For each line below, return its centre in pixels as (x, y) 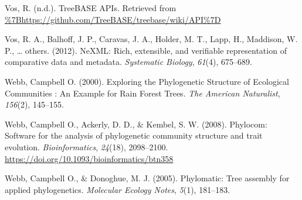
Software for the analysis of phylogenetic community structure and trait (134, 135)
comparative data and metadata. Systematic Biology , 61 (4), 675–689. (128, 62)
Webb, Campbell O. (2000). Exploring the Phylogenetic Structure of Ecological (147, 81)
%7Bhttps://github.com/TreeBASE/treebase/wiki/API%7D (113, 19)
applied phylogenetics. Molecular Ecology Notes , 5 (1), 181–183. (118, 189)
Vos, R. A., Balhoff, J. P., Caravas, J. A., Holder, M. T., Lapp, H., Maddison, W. (151, 39)
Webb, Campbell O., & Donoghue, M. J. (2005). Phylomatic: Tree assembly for (147, 178)
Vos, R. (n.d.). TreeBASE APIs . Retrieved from (91, 8)
